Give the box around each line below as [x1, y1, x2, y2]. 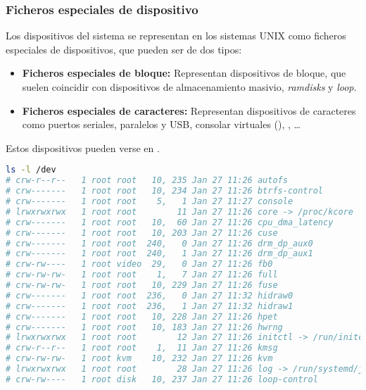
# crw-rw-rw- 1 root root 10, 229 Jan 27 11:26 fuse [6, 280, 278, 290]
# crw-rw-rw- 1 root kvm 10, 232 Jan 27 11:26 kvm [6, 353, 273, 364]
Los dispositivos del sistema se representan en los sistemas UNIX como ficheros [6, 28, 346, 43]
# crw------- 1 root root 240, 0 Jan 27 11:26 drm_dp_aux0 [6, 238, 313, 249]
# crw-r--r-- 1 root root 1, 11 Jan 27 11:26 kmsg [6, 343, 278, 353]
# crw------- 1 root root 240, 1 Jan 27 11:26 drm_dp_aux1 [6, 249, 313, 259]
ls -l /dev [6, 165, 56, 175]
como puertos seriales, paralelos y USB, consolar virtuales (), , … [22, 117, 301, 132]
